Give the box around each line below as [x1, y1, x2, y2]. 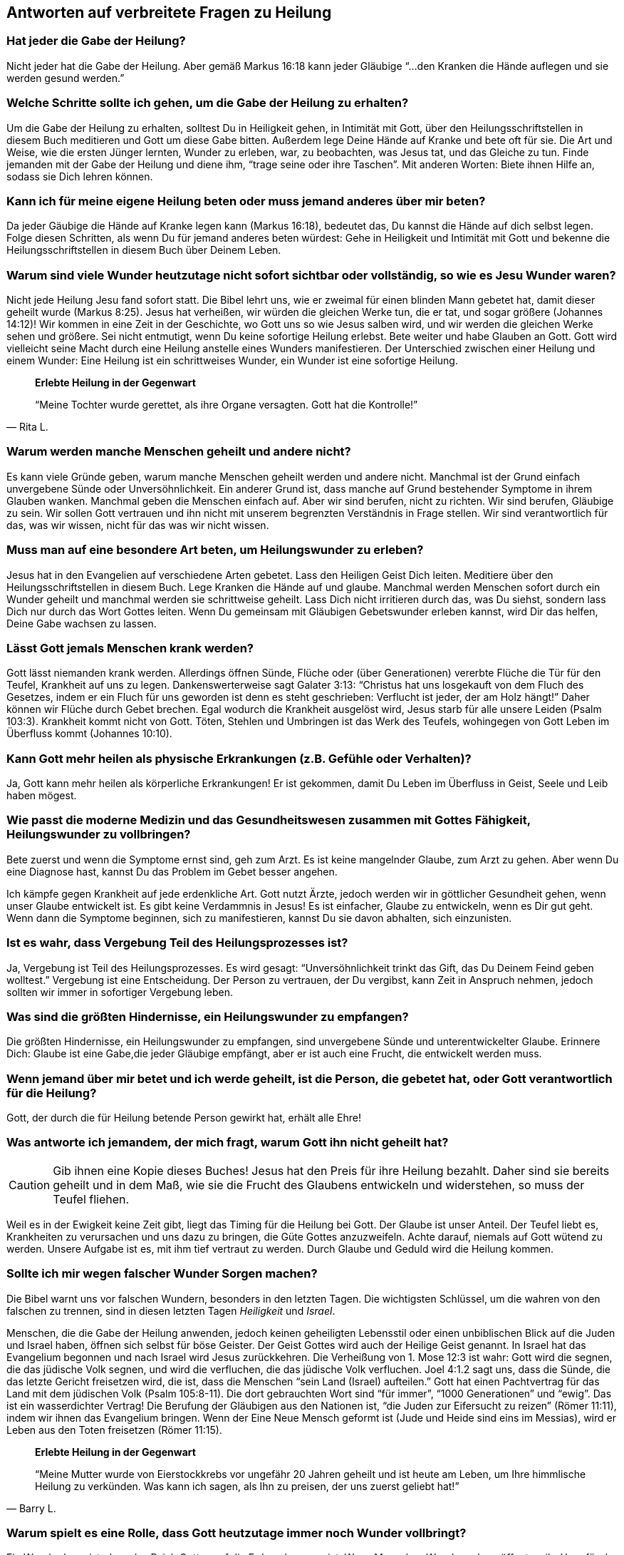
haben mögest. [6, 789, 77, 802]
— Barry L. [6, 1502, 56, 1514]
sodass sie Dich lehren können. [6, 170, 153, 183]
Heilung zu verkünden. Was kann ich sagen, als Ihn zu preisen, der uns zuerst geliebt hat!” [35, 1479, 459, 1492]
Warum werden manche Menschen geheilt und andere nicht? [6, 444, 351, 459]
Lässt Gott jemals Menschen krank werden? [6, 640, 254, 655]
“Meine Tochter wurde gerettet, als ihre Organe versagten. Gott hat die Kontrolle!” [35, 399, 418, 411]
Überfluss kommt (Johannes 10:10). [6, 727, 172, 740]
